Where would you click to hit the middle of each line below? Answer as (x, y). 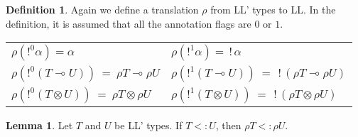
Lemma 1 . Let (39, 125)
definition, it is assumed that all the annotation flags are (129, 23)
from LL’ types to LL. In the (273, 9)
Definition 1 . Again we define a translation (102, 9)
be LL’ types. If (148, 125)
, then (228, 125)
